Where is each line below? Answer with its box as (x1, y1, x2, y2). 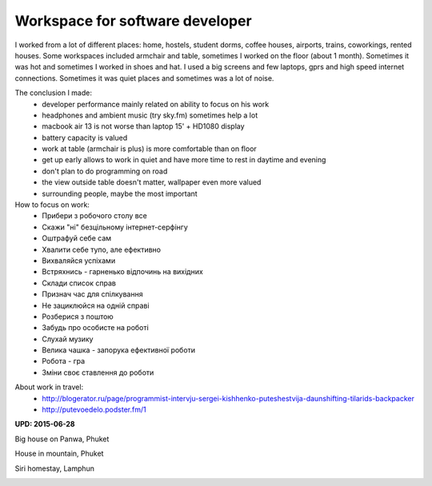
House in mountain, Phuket (14, 448, 104, 459)
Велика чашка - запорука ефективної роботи (42, 345, 196, 355)
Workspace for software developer (14, 12, 252, 30)
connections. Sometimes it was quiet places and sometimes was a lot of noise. (14, 73, 274, 83)
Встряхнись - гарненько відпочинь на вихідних (42, 267, 203, 277)
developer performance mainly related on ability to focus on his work (42, 99, 270, 109)
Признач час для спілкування (42, 289, 143, 299)
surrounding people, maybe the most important (42, 189, 198, 198)
